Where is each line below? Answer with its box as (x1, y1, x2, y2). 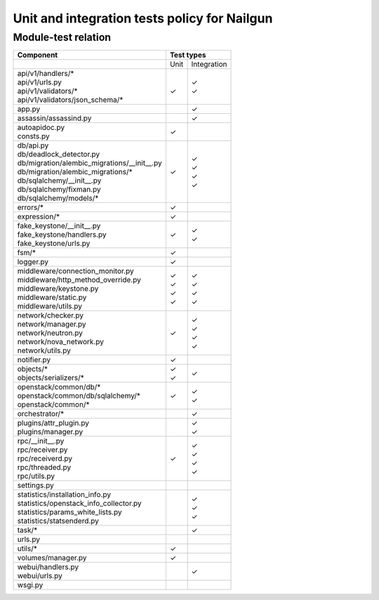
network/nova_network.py (17, 337, 105, 347)
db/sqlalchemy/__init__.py (17, 176, 102, 185)
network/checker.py (17, 311, 84, 320)
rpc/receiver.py (17, 445, 68, 455)
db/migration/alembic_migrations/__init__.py (17, 158, 162, 168)
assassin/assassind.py (17, 113, 92, 123)
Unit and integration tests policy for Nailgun (13, 11, 273, 26)
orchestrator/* (17, 409, 65, 419)
